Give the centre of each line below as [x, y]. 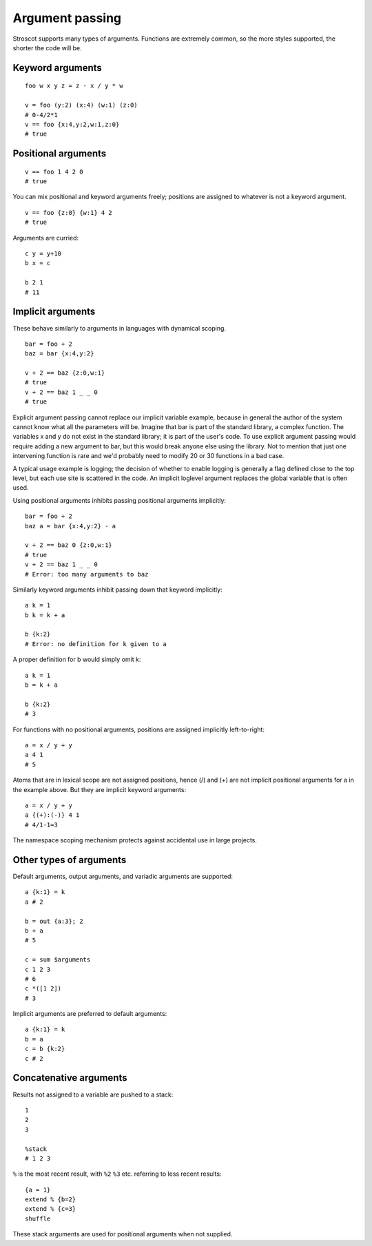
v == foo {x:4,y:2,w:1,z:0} [72, 124]
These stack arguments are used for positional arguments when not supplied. [123, 1234]
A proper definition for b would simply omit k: [77, 660]
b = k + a [41, 685]
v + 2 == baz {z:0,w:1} [65, 373]
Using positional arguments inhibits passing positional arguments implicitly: [120, 500]
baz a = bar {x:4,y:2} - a [71, 526]
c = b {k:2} [45, 1049]
